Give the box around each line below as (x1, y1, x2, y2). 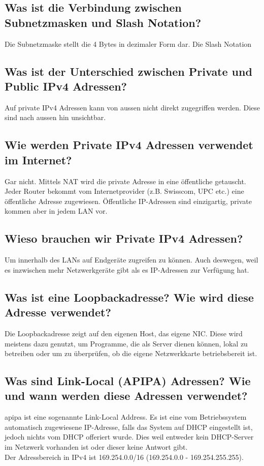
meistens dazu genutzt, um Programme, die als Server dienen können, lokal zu (5, 338, 248, 348)
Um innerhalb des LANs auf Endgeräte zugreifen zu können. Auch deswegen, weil (5, 254, 258, 265)
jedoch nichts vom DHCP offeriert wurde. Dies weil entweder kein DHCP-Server (5, 431, 254, 442)
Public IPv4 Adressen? (5, 78, 127, 94)
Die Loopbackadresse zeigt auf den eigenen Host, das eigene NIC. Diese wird (5, 328, 243, 338)
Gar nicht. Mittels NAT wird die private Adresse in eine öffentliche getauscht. (5, 176, 246, 186)
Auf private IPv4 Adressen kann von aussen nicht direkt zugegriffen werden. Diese (5, 102, 260, 112)
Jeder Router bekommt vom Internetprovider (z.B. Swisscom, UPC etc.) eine (5, 186, 244, 196)
